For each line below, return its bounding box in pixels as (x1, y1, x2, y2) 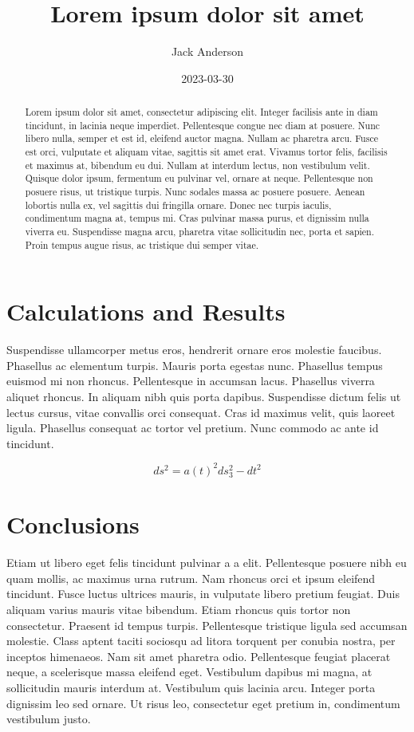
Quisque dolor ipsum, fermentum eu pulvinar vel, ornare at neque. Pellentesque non (25, 171, 373, 185)
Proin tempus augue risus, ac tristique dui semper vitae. (25, 238, 259, 251)
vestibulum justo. (6, 710, 91, 727)
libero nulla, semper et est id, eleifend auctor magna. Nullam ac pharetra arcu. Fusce (25, 132, 378, 145)
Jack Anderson (171, 43, 244, 60)
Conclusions (6, 508, 140, 541)
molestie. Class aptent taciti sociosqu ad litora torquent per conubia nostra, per (6, 632, 396, 649)
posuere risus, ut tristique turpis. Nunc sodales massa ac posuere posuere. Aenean (25, 185, 365, 199)
